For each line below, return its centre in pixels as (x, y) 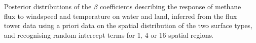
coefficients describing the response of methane (170, 6)
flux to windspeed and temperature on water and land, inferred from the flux (121, 16)
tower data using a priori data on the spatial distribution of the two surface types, (128, 25)
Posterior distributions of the (48, 6)
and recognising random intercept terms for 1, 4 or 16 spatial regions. (109, 35)
